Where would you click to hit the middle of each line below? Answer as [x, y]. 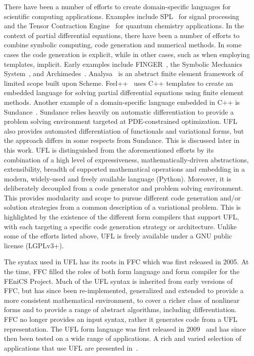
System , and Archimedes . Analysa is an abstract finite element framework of [124, 73]
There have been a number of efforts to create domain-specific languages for [117, 6]
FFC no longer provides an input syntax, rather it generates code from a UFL [121, 319]
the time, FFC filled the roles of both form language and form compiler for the [122, 271]
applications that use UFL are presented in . [71, 347]
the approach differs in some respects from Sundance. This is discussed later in [122, 140]
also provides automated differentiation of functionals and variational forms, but [124, 130]
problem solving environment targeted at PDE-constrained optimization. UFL [121, 121]
